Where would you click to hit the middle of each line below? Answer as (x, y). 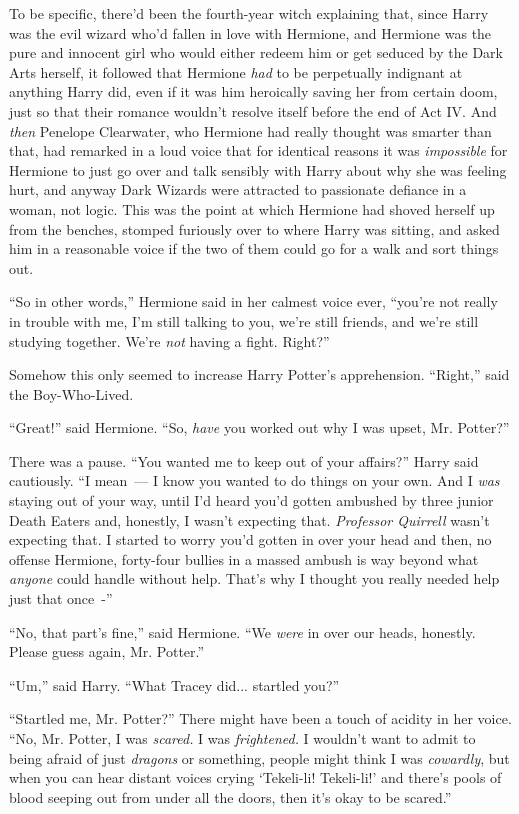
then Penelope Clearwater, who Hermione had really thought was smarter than (250, 130)
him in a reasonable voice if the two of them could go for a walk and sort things (254, 248)
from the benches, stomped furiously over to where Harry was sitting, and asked (254, 228)
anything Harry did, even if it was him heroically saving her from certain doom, (253, 91)
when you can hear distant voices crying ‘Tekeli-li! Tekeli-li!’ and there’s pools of (255, 777)
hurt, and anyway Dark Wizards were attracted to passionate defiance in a (238, 189)
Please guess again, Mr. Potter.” (107, 651)
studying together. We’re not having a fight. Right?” (169, 340)
